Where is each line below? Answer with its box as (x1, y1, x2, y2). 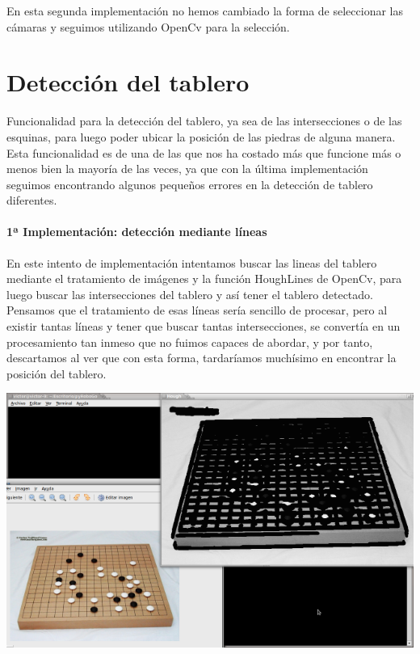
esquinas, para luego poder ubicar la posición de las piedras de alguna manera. (6, 128, 396, 145)
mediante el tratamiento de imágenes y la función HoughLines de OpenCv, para (6, 270, 402, 287)
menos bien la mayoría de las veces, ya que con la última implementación (6, 160, 368, 177)
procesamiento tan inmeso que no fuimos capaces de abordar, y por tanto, (6, 333, 373, 350)
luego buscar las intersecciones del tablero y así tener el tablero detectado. (6, 285, 373, 302)
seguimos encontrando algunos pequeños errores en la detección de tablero (6, 175, 373, 192)
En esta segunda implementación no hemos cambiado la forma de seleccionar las (6, 2, 403, 19)
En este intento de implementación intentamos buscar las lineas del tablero (6, 254, 377, 271)
